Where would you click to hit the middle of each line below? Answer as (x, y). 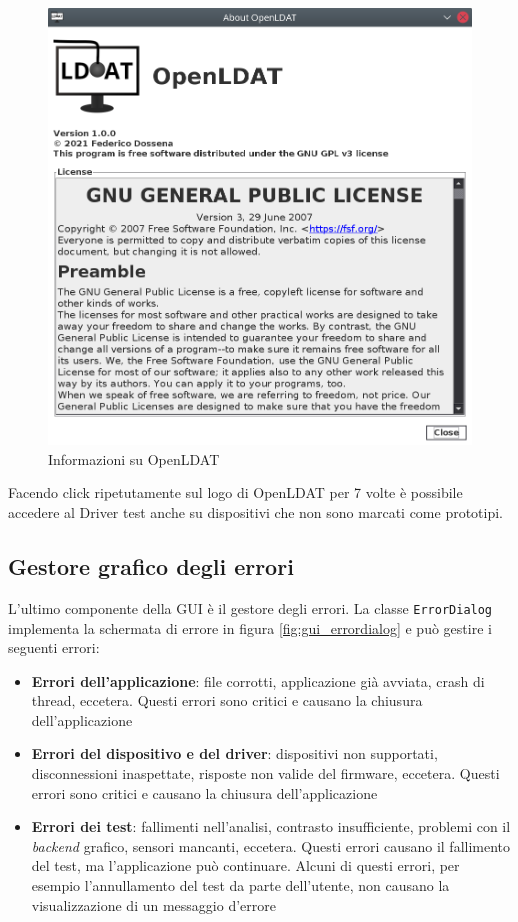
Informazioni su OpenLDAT (134, 458)
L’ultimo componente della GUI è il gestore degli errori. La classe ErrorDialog (250, 607)
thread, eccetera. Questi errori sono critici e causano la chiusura (227, 700)
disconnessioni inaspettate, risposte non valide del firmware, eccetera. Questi (265, 773)
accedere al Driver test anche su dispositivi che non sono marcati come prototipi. (256, 512)
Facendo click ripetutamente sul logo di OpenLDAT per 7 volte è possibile (235, 492)
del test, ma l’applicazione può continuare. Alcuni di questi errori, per (245, 865)
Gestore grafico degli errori (151, 566)
